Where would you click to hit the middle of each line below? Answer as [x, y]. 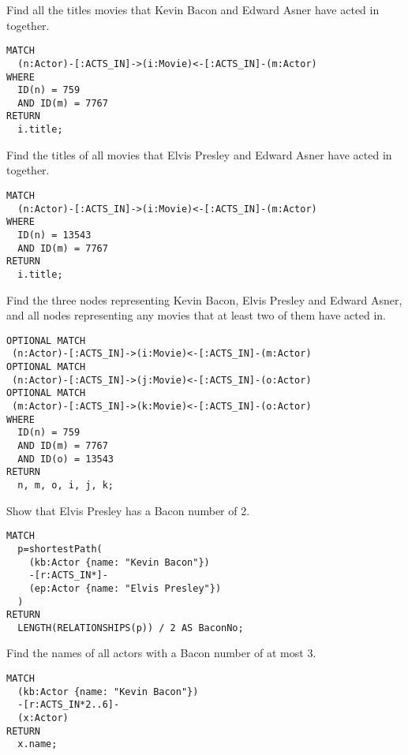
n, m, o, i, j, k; [66, 485]
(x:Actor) [43, 718]
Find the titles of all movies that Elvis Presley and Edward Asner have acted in [199, 154]
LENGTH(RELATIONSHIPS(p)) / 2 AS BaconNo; [131, 628]
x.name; [37, 744]
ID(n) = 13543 [54, 235]
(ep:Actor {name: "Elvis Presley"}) [125, 588]
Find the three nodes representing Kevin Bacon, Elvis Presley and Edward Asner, [204, 299]
